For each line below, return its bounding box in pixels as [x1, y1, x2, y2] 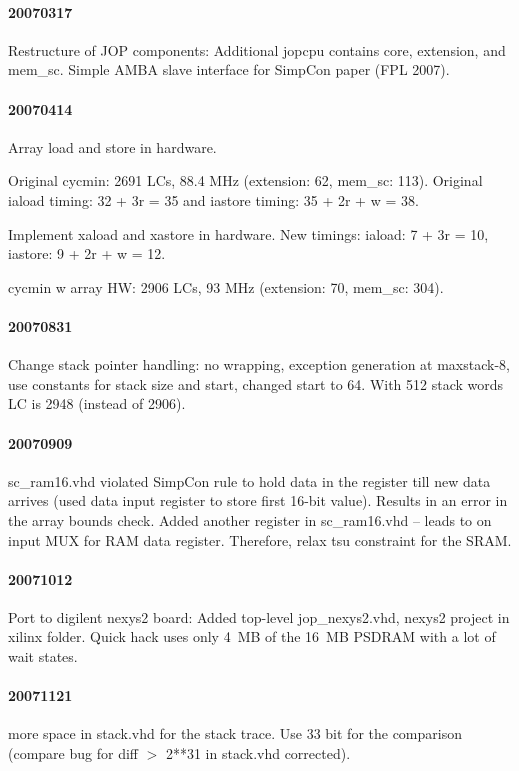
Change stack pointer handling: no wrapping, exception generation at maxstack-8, [8, 354, 510, 375]
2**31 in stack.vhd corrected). [165, 743, 351, 764]
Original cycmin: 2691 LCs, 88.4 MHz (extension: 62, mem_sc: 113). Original [8, 170, 483, 191]
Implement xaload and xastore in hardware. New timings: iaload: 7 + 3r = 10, [8, 223, 489, 244]
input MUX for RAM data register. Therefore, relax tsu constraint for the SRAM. [8, 529, 512, 550]
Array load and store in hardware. [8, 136, 217, 157]
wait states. [8, 646, 78, 667]
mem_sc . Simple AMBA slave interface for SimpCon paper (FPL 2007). [8, 59, 450, 80]
